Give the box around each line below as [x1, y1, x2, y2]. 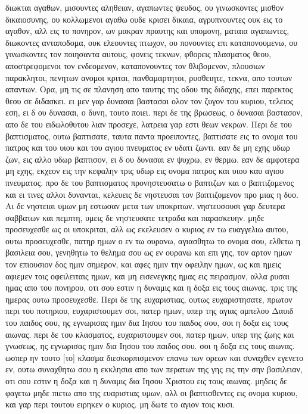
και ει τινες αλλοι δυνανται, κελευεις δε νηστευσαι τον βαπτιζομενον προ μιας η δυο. [5, 188, 298, 200]
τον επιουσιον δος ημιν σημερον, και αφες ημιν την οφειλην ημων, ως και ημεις [5, 258, 281, 270]
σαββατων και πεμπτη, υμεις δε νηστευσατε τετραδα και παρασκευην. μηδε [5, 211, 265, 223]
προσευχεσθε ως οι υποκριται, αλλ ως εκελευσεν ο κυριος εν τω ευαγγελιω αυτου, [5, 223, 289, 235]
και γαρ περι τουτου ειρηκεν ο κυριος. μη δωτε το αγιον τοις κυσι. [5, 398, 235, 410]
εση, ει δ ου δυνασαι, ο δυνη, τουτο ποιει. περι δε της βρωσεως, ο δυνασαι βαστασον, [5, 106, 303, 119]
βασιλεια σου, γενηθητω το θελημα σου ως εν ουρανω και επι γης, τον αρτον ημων [5, 246, 293, 259]
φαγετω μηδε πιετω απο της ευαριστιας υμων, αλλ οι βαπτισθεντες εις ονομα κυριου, [5, 386, 298, 399]
